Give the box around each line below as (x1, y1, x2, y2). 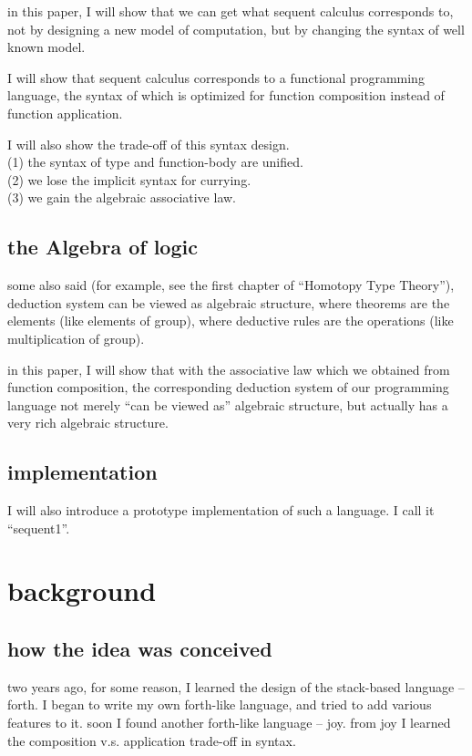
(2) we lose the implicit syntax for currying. (7, 170, 251, 189)
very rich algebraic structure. (7, 413, 169, 432)
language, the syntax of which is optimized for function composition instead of (7, 86, 445, 105)
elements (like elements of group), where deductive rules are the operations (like (7, 311, 454, 330)
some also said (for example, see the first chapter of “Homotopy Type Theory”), (7, 275, 455, 295)
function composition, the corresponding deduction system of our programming (7, 378, 449, 397)
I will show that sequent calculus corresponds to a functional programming (7, 67, 425, 87)
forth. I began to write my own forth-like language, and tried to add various (7, 695, 432, 714)
